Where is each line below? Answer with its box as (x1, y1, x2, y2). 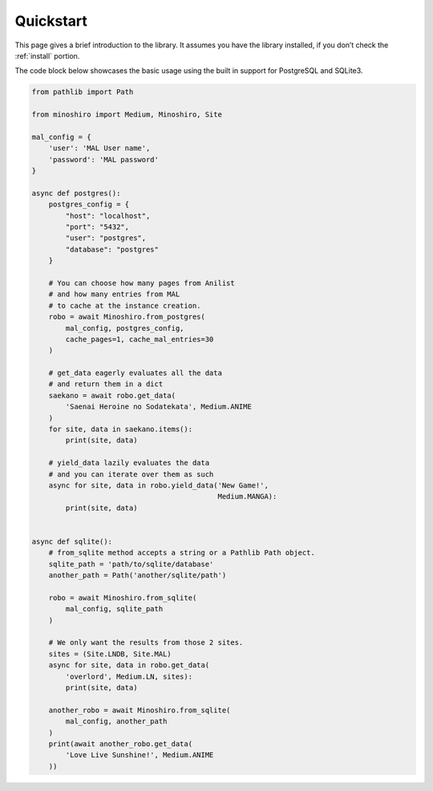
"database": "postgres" (65, 245, 160, 254)
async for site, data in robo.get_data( (48, 661, 210, 670)
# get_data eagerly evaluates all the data (48, 369, 222, 377)
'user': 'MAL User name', (48, 144, 151, 153)
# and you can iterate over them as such (48, 470, 214, 479)
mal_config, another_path (65, 717, 168, 726)
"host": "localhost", (65, 211, 151, 220)
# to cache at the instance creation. (48, 301, 201, 310)
